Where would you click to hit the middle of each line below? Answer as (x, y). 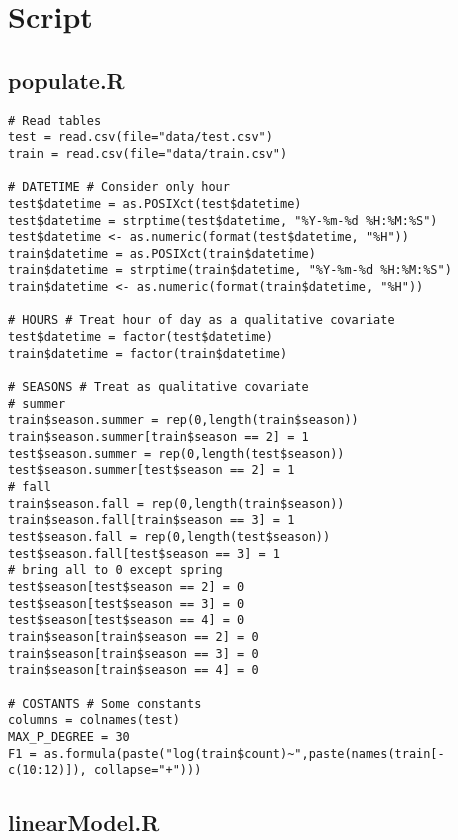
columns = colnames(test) (94, 720)
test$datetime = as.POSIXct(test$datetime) (155, 203)
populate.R (66, 79)
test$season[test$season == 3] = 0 (126, 603)
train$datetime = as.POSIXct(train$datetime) (162, 253)
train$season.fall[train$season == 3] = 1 (151, 520)
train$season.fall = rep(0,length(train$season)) (176, 503)
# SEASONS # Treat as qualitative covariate (158, 387)
